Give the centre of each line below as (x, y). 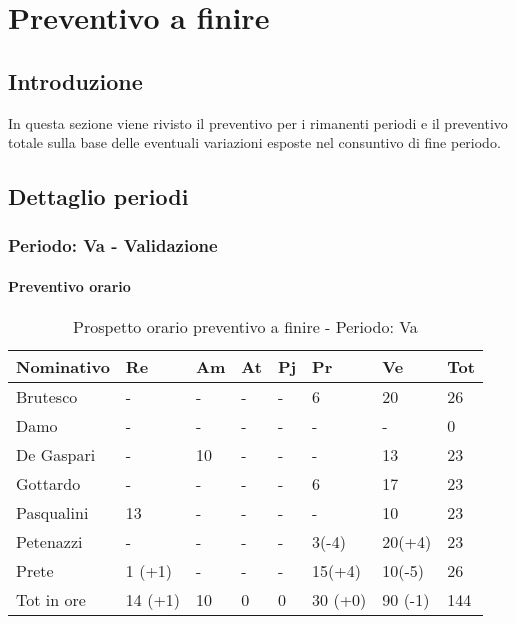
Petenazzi (49, 542)
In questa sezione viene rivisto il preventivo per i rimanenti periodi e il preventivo (258, 122)
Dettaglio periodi (98, 196)
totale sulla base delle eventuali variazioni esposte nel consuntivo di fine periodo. (254, 142)
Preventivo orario (69, 285)
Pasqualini (52, 513)
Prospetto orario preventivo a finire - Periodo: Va (245, 327)
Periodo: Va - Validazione (113, 245)
